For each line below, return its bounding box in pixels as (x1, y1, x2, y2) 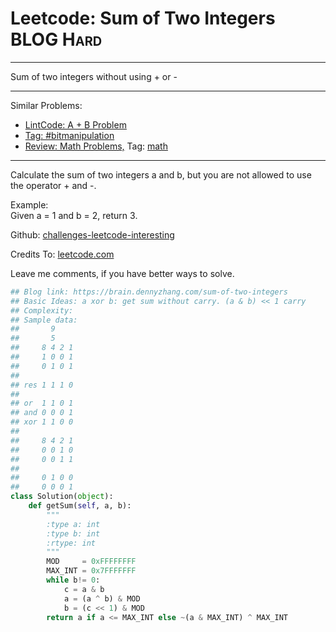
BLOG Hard (10, 28, 103, 51)
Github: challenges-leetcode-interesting (10, 228, 175, 241)
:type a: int (46, 519, 101, 529)
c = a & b (63, 584, 105, 594)
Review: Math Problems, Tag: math (24, 140, 168, 152)
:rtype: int (46, 538, 97, 548)
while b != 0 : (46, 575, 101, 586)
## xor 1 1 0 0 (10, 417, 74, 427)
